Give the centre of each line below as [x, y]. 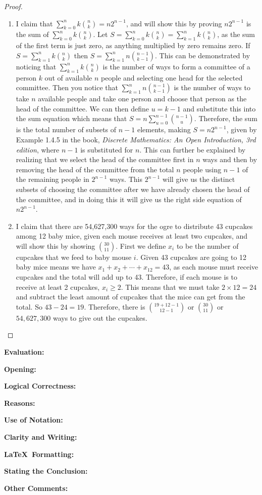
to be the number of [207, 245]
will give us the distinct [199, 179]
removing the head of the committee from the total [95, 169]
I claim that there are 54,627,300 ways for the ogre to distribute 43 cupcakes [134, 226]
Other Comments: [36, 488]
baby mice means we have [56, 267]
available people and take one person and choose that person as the [142, 99]
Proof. [13, 6]
